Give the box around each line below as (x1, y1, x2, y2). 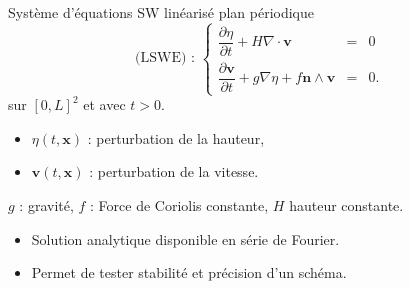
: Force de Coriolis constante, (90, 195, 269, 216)
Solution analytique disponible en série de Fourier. (31, 228, 340, 249)
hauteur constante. (289, 195, 404, 216)
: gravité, (19, 195, 74, 216)
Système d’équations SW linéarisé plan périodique (8, 2, 315, 22)
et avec (83, 94, 126, 115)
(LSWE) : (135, 51, 195, 66)
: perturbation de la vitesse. (89, 161, 259, 182)
